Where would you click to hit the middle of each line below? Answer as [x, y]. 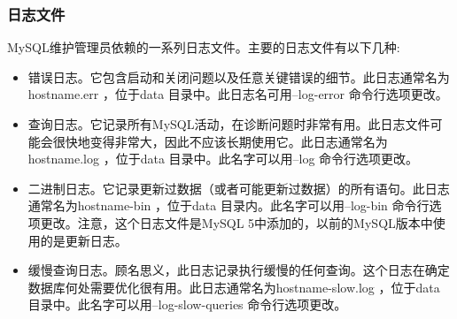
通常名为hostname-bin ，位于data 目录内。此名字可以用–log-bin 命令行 [228, 205]
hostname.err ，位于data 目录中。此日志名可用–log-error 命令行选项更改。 [238, 94]
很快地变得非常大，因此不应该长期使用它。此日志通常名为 [220, 141]
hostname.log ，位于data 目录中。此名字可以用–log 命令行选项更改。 [223, 159]
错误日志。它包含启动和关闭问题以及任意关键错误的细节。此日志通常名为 [239, 76]
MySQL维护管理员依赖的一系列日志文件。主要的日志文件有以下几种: [204, 47]
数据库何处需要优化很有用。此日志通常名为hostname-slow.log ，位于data [234, 287]
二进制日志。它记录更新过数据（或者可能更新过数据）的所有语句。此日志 [239, 188]
